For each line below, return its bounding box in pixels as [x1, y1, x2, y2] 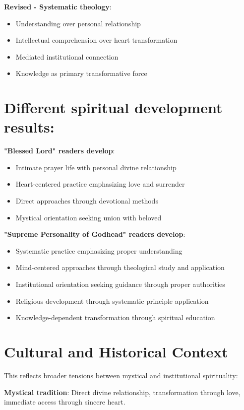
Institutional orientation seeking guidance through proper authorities [15, 279, 225, 289]
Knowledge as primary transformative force [15, 68, 147, 78]
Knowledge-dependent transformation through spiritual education [15, 312, 215, 323]
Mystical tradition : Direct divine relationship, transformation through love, [4, 387, 241, 397]
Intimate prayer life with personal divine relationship [15, 162, 177, 172]
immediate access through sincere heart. [4, 397, 125, 407]
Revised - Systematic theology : [4, 1, 112, 11]
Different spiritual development [4, 97, 223, 118]
